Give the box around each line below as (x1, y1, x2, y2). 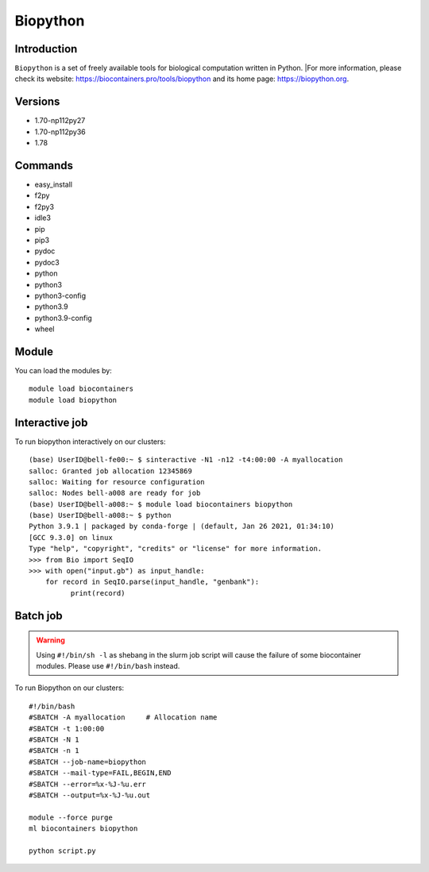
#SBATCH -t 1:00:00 (29, 723, 105, 733)
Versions (14, 95, 60, 109)
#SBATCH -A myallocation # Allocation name (29, 713, 218, 722)
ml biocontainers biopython (29, 824, 138, 833)
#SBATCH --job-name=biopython (29, 757, 147, 766)
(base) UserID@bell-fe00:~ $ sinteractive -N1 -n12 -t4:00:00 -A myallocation (29, 455, 343, 465)
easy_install (34, 179, 73, 190)
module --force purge (29, 812, 113, 822)
